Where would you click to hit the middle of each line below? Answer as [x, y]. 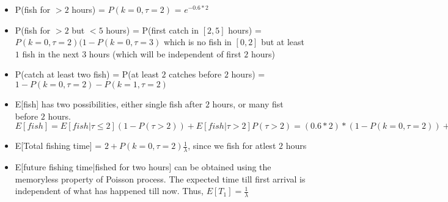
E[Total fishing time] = [58, 146]
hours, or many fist [248, 103]
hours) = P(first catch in [152, 30]
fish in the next [51, 53]
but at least [283, 42]
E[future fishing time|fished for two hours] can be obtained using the [143, 166]
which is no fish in [197, 42]
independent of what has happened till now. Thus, [109, 191]
